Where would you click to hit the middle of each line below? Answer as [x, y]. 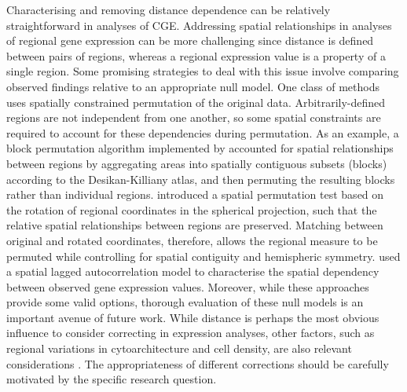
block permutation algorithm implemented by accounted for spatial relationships [200, 148]
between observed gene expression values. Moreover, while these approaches [188, 286]
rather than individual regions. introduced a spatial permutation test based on [195, 194]
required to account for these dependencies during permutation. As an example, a [203, 132]
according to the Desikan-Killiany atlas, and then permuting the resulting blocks [201, 179]
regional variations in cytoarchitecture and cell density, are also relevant [179, 348]
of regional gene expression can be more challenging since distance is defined [190, 40]
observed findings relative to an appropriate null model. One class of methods [193, 86]
